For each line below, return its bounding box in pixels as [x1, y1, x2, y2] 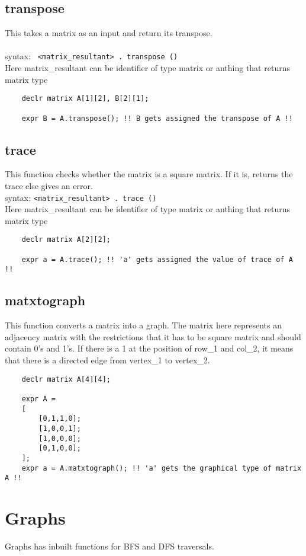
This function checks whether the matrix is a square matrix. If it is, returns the [5, 168, 293, 180]
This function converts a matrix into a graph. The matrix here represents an [5, 319, 282, 331]
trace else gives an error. [5, 180, 93, 191]
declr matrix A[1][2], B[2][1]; [21, 94, 149, 103]
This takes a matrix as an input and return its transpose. [5, 27, 212, 39]
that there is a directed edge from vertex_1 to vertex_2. [5, 354, 210, 366]
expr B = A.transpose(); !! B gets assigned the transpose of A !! [21, 114, 293, 123]
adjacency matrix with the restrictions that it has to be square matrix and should [5, 330, 301, 343]
